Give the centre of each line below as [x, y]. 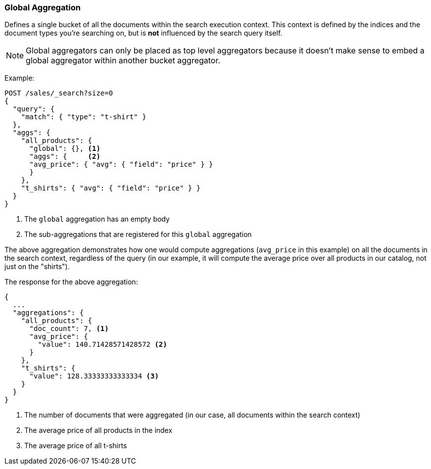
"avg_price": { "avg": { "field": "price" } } [121, 164]
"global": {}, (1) [65, 149]
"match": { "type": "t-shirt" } [84, 117]
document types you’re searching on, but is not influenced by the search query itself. [144, 33]
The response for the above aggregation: [71, 282]
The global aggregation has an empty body [97, 219]
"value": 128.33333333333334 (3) [94, 376]
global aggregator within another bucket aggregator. [123, 61]
